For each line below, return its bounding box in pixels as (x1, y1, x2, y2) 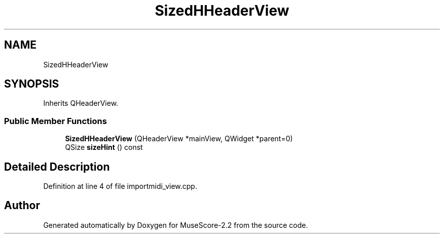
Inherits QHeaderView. (43, 99, 119, 108)
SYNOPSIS (4, 77, 59, 91)
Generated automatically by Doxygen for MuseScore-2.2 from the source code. (43, 220, 308, 229)
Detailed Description (4, 160, 110, 173)
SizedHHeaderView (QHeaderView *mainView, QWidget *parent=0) (65, 134, 293, 143)
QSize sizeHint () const (65, 143, 143, 152)
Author (4, 199, 40, 212)
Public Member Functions (4, 115, 107, 126)
